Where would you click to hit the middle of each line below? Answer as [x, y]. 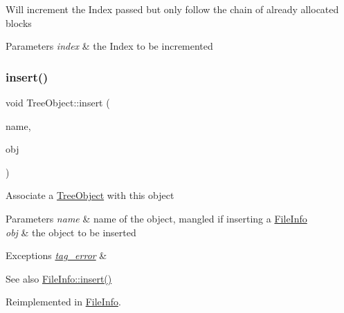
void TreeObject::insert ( [58, 102]
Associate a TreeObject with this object [90, 195]
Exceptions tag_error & [56, 255]
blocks [19, 22]
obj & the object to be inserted [71, 232]
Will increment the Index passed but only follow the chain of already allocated [172, 9]
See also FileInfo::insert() [59, 278]
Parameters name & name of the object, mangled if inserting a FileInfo [156, 218]
